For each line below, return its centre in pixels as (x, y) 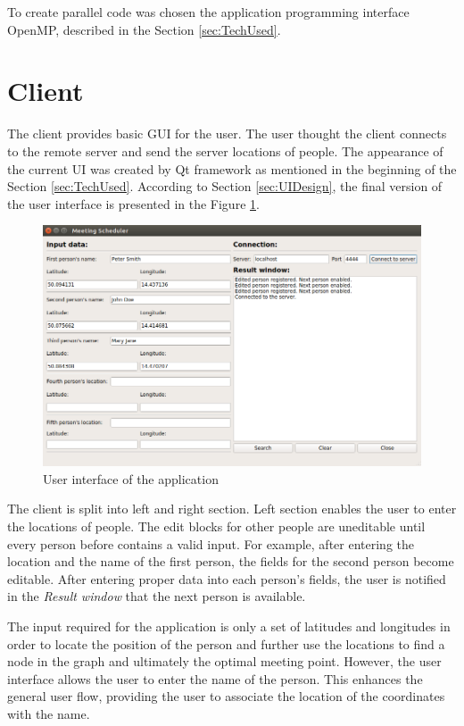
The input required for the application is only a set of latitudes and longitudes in (229, 626)
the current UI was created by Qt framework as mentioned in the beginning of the (232, 168)
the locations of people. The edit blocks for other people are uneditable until (216, 526)
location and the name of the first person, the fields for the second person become (231, 561)
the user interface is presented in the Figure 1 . (133, 203)
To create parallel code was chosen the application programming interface (208, 12)
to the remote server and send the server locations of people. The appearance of (225, 150)
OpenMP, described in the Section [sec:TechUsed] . (144, 29)
